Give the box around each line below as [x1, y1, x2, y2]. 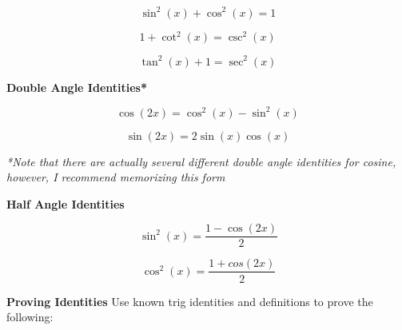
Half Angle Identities [6, 195, 125, 212]
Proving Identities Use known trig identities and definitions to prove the [6, 292, 373, 309]
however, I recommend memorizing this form [6, 169, 225, 185]
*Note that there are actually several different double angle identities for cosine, [6, 153, 396, 169]
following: [6, 308, 54, 325]
